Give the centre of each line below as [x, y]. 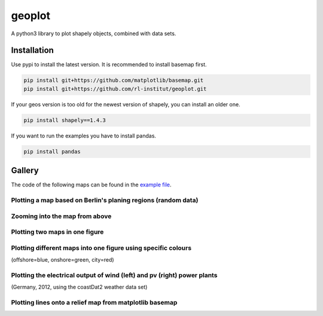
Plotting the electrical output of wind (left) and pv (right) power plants [114, 275]
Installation [32, 50]
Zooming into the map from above [61, 216]
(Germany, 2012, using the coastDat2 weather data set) [79, 287]
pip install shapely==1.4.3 [65, 120]
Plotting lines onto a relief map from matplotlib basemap [94, 303]
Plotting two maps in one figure [57, 232]
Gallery [25, 171]
